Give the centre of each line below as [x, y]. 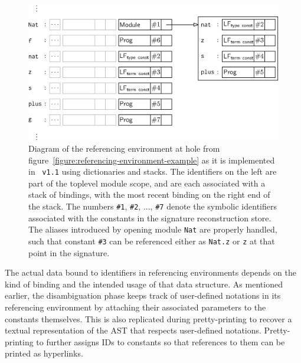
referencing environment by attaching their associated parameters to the [135, 307]
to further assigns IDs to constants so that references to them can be [161, 341]
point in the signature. [69, 252]
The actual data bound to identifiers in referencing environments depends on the [150, 272]
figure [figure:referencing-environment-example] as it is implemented [152, 160]
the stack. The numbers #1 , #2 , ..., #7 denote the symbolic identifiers [153, 206]
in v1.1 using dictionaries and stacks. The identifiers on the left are [153, 171]
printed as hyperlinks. [44, 353]
